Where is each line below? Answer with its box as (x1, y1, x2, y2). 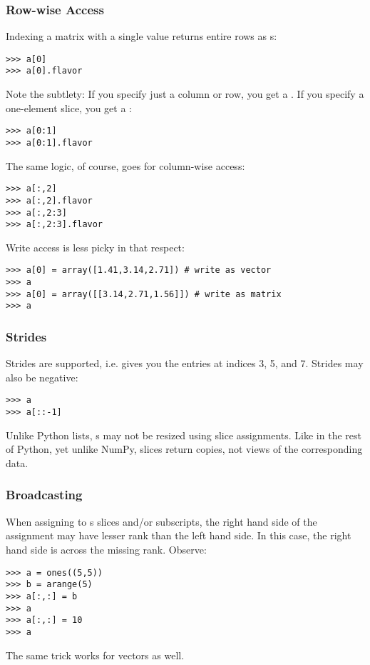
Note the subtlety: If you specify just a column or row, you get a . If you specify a (6, 86, 364, 101)
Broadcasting (6, 486, 83, 504)
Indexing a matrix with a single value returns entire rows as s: (6, 29, 277, 44)
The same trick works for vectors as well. (6, 647, 185, 662)
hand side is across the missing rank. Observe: (6, 541, 207, 556)
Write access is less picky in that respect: (6, 239, 185, 254)
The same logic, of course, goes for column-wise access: (6, 158, 245, 173)
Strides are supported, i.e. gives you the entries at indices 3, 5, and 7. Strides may (6, 356, 364, 371)
